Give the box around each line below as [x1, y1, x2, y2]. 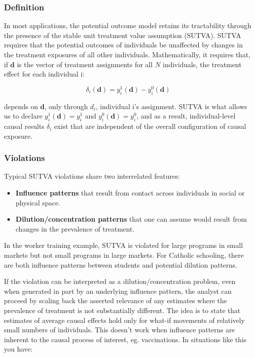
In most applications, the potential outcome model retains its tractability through [4, 20, 252, 31]
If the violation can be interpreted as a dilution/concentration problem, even [4, 276, 236, 286]
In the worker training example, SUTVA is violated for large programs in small [4, 240, 243, 250]
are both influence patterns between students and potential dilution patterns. [4, 259, 237, 270]
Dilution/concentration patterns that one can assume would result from [15, 214, 247, 224]
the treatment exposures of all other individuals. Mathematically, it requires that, [4, 49, 251, 59]
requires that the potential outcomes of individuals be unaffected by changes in [4, 40, 243, 50]
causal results [4, 121, 44, 131]
